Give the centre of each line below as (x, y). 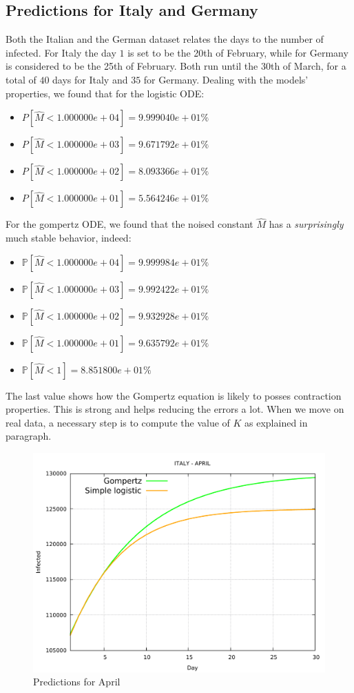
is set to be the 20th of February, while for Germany (238, 52)
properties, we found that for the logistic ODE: (105, 93)
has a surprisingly (306, 224)
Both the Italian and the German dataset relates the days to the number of (165, 39)
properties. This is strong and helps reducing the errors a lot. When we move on (175, 409)
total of (21, 79)
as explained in (276, 422)
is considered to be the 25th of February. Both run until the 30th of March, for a (176, 66)
